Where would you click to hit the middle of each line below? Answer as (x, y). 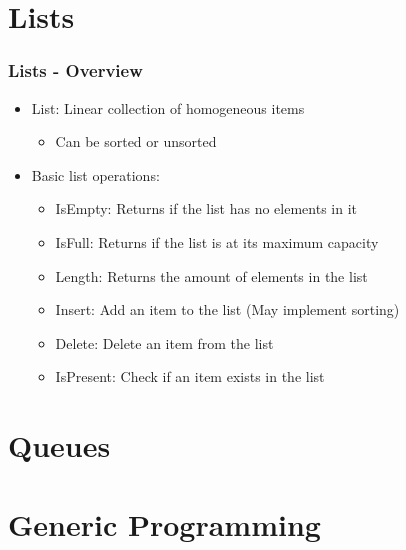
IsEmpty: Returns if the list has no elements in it (206, 208)
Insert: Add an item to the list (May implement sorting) (227, 309)
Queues (59, 445)
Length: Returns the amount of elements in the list (211, 275)
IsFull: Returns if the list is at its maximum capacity (217, 241)
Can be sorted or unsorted (136, 141)
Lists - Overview (75, 70)
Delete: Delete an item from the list (164, 342)
